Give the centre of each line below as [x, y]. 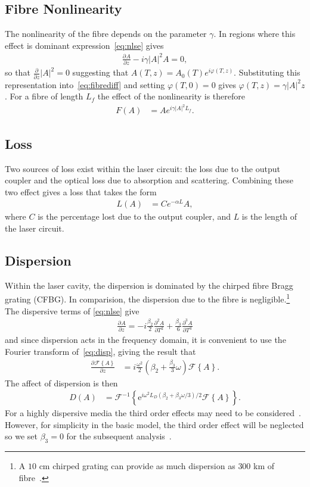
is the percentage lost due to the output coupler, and [134, 216]
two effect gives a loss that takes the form [81, 191]
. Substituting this [267, 72]
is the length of [269, 216]
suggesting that [100, 72]
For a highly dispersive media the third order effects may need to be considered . [153, 413]
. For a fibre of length [44, 96]
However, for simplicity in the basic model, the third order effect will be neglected [154, 424]
